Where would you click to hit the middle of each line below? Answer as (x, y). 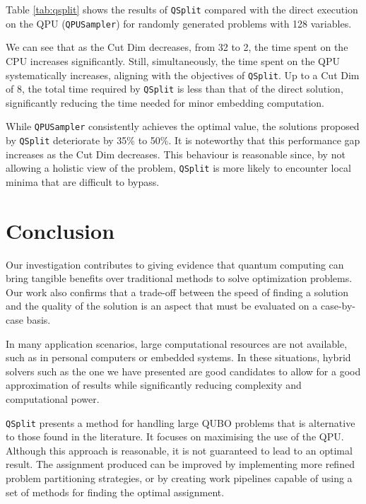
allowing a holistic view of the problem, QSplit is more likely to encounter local (178, 168)
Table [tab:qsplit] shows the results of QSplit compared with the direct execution (182, 9)
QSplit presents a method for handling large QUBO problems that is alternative (181, 422)
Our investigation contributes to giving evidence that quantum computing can (175, 264)
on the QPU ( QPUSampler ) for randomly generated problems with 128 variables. (179, 23)
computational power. (53, 399)
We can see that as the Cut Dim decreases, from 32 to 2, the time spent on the (177, 47)
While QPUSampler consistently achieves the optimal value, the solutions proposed (183, 126)
